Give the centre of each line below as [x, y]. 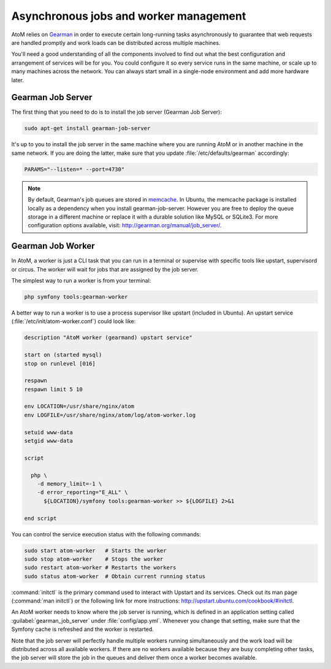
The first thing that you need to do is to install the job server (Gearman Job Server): [116, 112]
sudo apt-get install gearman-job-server [87, 128]
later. [18, 80]
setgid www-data [49, 441]
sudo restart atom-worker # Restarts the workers [100, 568]
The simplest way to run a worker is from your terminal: [81, 280]
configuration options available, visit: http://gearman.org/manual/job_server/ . [125, 225]
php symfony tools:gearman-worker [76, 297]
